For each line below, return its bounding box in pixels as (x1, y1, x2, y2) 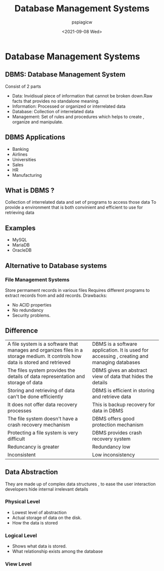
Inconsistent (7, 451, 36, 458)
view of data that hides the (92, 373, 153, 380)
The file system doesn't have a (7, 415, 78, 422)
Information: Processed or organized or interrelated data (12, 103, 126, 109)
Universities (12, 156, 37, 162)
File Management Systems (5, 276, 70, 283)
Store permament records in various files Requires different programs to (5, 287, 150, 293)
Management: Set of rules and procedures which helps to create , (12, 114, 144, 119)
